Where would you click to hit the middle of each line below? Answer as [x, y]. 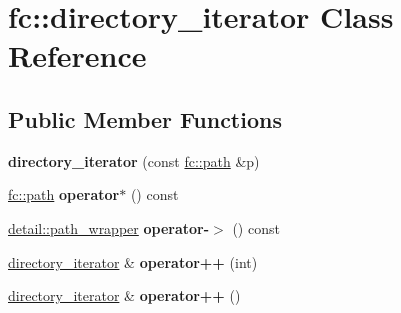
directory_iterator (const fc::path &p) [134, 160]
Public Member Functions [145, 118]
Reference [77, 55]
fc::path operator [64, 194]
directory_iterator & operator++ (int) [133, 261]
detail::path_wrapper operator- [109, 227]
